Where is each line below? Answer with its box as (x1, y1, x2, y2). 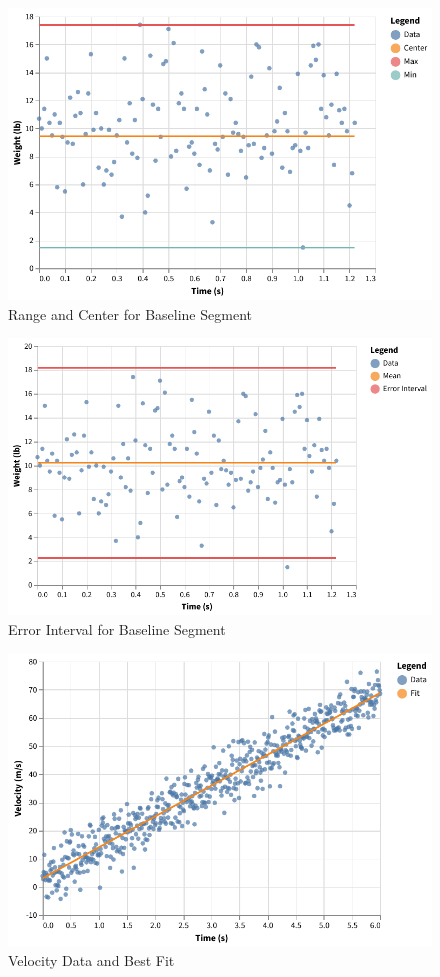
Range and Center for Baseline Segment (8, 303, 252, 324)
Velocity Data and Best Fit (8, 950, 175, 971)
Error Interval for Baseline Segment (8, 618, 226, 639)
